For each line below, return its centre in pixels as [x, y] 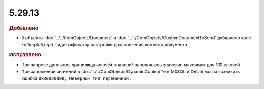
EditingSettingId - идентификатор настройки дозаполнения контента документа [104, 45]
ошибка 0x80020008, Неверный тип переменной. [76, 78]
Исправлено [25, 54]
